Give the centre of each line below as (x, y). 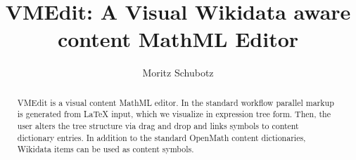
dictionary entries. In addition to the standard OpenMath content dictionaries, (161, 137)
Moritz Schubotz (178, 73)
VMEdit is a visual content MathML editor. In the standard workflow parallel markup (176, 102)
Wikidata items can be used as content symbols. (106, 149)
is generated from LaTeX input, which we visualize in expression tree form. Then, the (174, 114)
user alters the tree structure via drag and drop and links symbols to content (158, 126)
